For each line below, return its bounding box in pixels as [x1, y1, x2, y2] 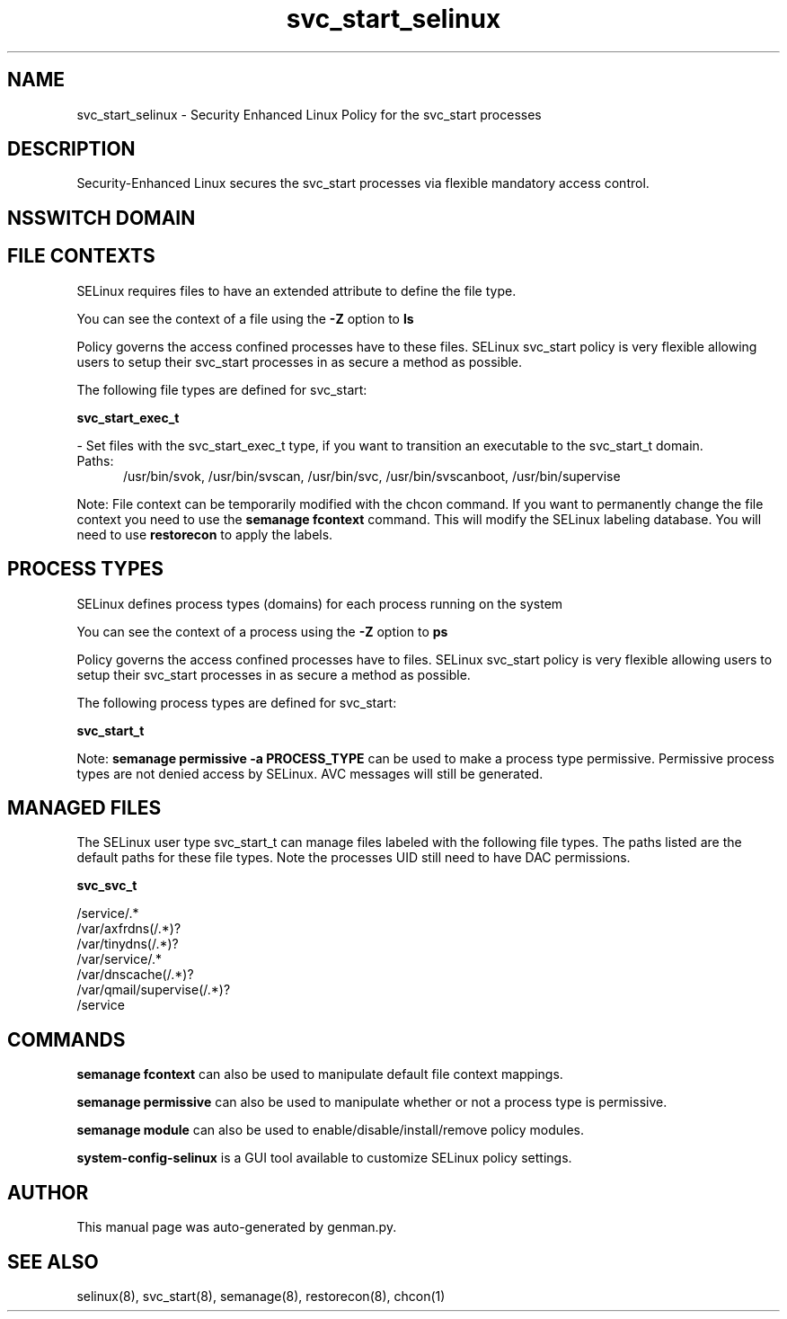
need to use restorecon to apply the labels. [76, 526, 333, 542]
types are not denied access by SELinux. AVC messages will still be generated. [76, 765, 544, 781]
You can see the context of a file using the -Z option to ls [76, 310, 414, 326]
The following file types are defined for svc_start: [76, 381, 367, 397]
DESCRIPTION [7, 138, 136, 161]
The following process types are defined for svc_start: [76, 694, 397, 710]
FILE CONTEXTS [7, 245, 155, 268]
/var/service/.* [76, 951, 162, 967]
